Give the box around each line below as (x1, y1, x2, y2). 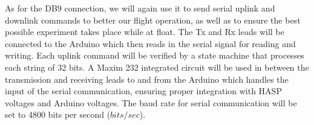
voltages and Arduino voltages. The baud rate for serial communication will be (5, 96, 297, 109)
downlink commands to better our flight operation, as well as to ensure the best (5, 13, 301, 26)
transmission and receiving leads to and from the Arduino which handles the (5, 72, 289, 85)
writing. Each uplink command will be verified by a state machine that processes (5, 49, 304, 62)
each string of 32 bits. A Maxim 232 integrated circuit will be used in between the (5, 60, 309, 73)
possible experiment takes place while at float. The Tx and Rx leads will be (5, 25, 284, 38)
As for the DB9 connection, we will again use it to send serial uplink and (5, 2, 275, 14)
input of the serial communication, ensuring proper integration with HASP (5, 85, 282, 97)
